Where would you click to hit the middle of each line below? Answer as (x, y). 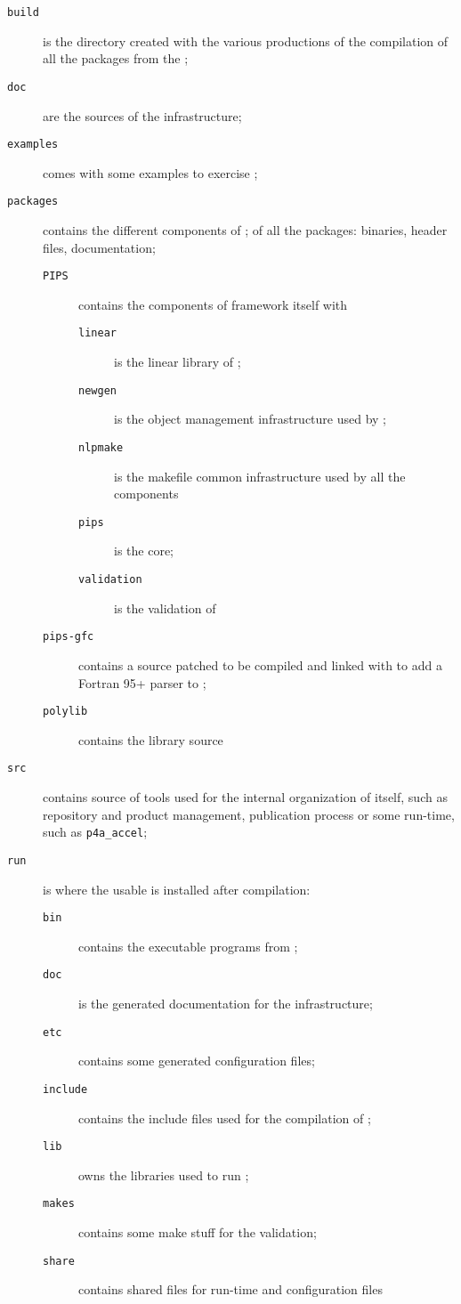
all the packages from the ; (116, 58)
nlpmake (101, 447)
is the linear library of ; (178, 362)
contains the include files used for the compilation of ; (225, 1118)
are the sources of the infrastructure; (142, 115)
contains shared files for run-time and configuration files (230, 1289)
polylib (65, 712)
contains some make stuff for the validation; (198, 1232)
